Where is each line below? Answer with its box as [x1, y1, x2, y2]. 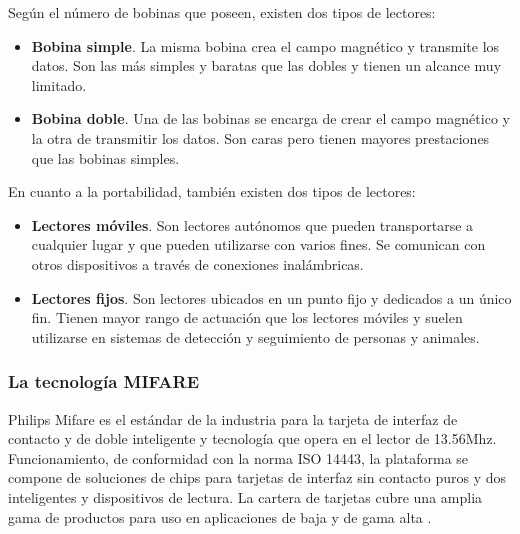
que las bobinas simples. [31, 147, 180, 168]
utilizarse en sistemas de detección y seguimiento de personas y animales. [31, 326, 480, 347]
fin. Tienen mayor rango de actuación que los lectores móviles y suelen [31, 307, 463, 328]
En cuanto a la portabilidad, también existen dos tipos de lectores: [8, 181, 416, 202]
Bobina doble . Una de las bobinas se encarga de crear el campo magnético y [31, 108, 510, 129]
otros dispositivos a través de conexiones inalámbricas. [31, 253, 364, 274]
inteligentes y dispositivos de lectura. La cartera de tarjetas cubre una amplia [8, 486, 483, 507]
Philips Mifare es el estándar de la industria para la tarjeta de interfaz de [8, 408, 458, 429]
